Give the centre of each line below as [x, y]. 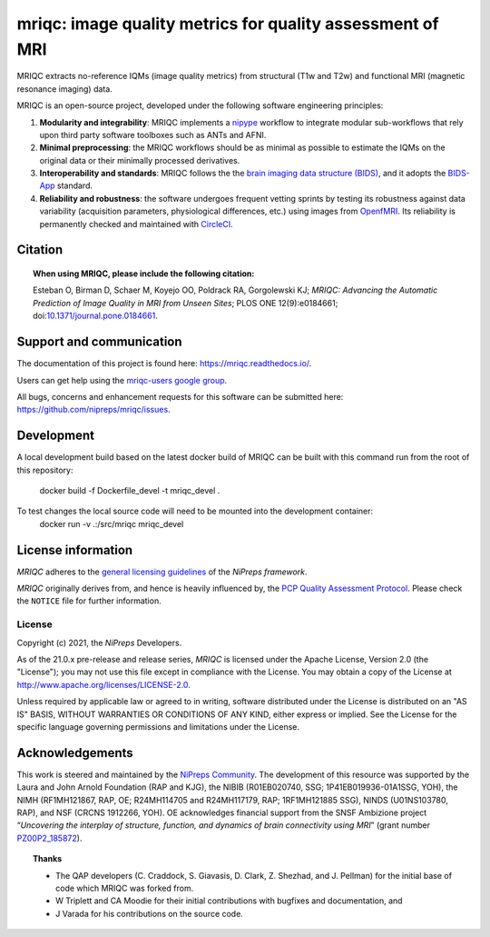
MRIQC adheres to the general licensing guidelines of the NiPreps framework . [162, 572]
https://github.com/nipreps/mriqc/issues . [94, 410]
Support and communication [99, 342]
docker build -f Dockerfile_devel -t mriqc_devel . [130, 490]
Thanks [48, 859]
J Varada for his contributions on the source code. [150, 913]
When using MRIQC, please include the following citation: [144, 274]
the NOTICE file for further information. [89, 601]
